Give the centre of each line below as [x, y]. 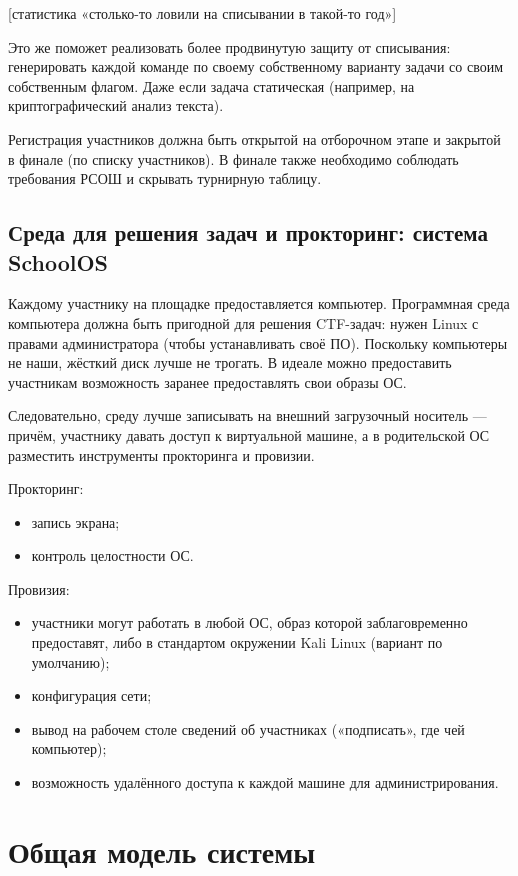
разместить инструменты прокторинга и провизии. [161, 454]
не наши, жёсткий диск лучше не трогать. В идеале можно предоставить [230, 362]
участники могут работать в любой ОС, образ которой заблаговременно [249, 622]
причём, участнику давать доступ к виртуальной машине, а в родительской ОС [249, 434]
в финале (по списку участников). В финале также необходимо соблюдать [233, 158]
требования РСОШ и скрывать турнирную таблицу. [165, 178]
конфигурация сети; [91, 695]
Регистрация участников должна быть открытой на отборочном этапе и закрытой [254, 138]
